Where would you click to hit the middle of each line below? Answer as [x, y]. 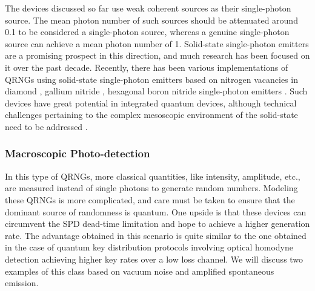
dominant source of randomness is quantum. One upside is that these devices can [156, 211]
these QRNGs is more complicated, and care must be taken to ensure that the [150, 199]
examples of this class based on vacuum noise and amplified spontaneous [140, 271]
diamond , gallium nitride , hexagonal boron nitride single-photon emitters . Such [156, 91]
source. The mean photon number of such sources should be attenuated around [151, 20]
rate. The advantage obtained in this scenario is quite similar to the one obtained [156, 235]
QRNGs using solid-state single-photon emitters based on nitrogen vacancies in [151, 79]
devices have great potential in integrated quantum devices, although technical [151, 103]
